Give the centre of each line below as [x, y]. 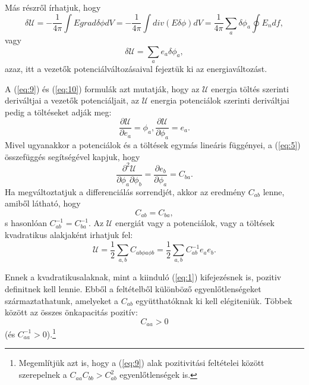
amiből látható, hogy [43, 203]
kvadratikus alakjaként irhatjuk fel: [69, 234]
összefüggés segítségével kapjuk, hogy [72, 156]
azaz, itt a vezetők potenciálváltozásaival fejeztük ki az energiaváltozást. [136, 68]
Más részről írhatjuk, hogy [53, 7]
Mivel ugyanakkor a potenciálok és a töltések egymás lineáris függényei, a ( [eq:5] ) [153, 145]
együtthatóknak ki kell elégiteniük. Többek [214, 300]
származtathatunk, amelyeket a [62, 300]
